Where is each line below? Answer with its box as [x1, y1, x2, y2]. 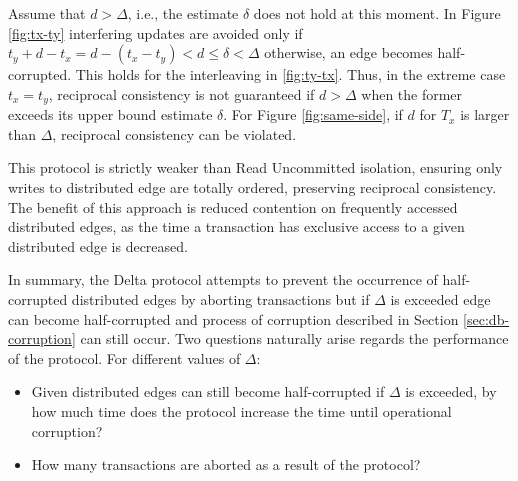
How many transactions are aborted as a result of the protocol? [31, 454, 421, 475]
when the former [361, 83, 463, 104]
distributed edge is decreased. [8, 235, 188, 256]
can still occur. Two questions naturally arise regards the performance [80, 328, 509, 349]
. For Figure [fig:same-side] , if [223, 104, 403, 125]
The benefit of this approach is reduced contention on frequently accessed [8, 196, 458, 217]
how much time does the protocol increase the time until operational [31, 400, 452, 421]
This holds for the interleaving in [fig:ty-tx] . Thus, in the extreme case [75, 64, 506, 85]
